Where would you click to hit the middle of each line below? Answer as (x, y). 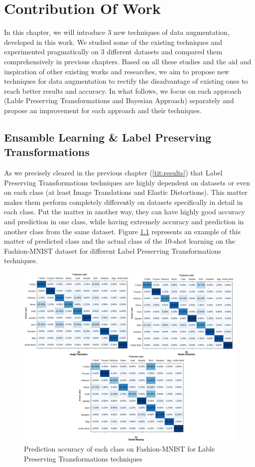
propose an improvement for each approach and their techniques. (103, 110)
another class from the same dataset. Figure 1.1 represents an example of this (122, 231)
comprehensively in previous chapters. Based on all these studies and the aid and (128, 61)
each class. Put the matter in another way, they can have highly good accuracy (125, 212)
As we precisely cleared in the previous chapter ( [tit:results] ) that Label (113, 173)
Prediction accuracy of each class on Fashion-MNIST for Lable (120, 449)
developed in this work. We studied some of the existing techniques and (113, 42)
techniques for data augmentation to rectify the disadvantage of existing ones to (126, 81)
